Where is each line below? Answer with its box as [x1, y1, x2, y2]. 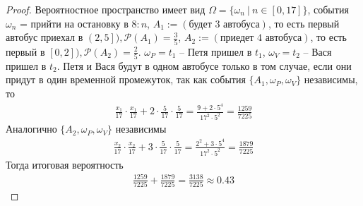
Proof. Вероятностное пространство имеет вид [6, 2, 206, 16]
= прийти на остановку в [20, 16, 129, 30]
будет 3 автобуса [189, 19, 260, 30]
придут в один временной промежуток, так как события [6, 72, 246, 87]
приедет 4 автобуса [220, 33, 302, 44]
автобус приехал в [6, 30, 83, 44]
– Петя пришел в [179, 44, 252, 59]
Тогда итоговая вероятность [6, 157, 124, 171]
